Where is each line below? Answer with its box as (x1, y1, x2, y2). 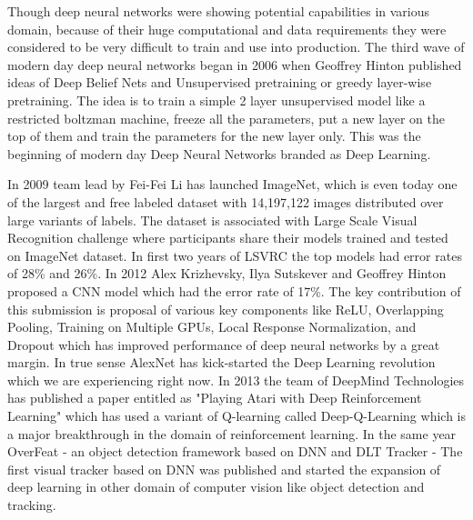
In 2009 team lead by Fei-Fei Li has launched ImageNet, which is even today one (7, 175, 458, 194)
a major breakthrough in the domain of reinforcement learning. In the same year (7, 424, 457, 443)
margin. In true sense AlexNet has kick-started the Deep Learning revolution (7, 353, 436, 372)
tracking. (7, 495, 56, 515)
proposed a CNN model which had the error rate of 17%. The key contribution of (7, 281, 461, 300)
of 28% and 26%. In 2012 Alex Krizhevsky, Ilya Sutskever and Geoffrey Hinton (7, 264, 447, 283)
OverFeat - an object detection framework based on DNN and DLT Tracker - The (7, 442, 463, 461)
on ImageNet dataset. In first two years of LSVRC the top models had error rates (7, 245, 462, 265)
